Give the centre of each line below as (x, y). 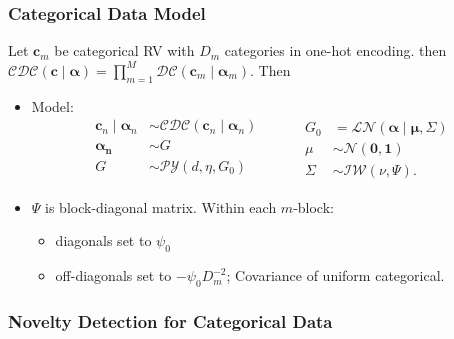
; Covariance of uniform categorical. (335, 275)
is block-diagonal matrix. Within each (161, 206)
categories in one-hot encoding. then (335, 50)
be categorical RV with (124, 50)
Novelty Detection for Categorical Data (170, 320)
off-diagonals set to (113, 275)
